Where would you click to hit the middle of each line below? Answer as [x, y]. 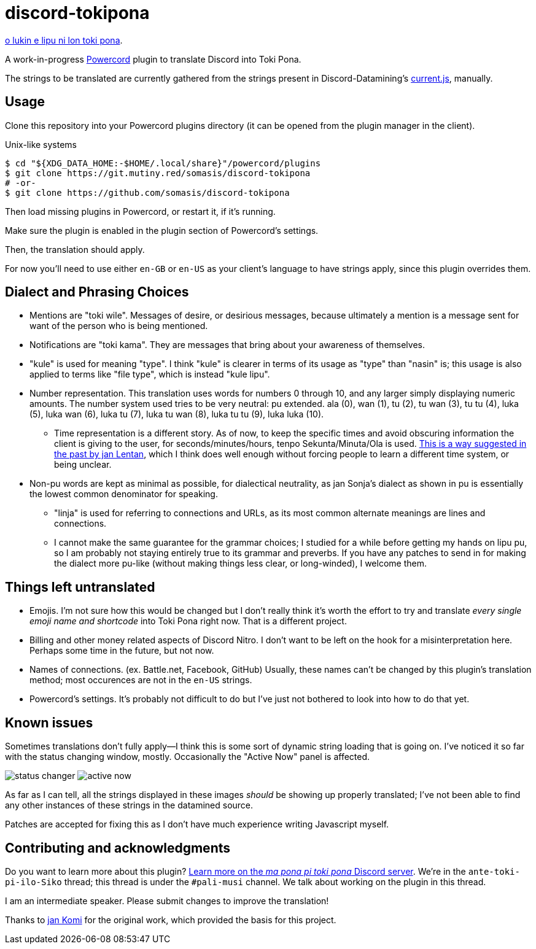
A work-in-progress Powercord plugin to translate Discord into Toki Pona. [153, 59]
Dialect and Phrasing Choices [97, 292]
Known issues [49, 722]
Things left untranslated [80, 587]
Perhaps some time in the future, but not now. [122, 651]
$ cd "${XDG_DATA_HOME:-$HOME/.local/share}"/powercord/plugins [163, 163]
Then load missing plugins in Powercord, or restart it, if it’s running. [140, 211]
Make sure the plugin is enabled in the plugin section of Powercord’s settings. [162, 230]
